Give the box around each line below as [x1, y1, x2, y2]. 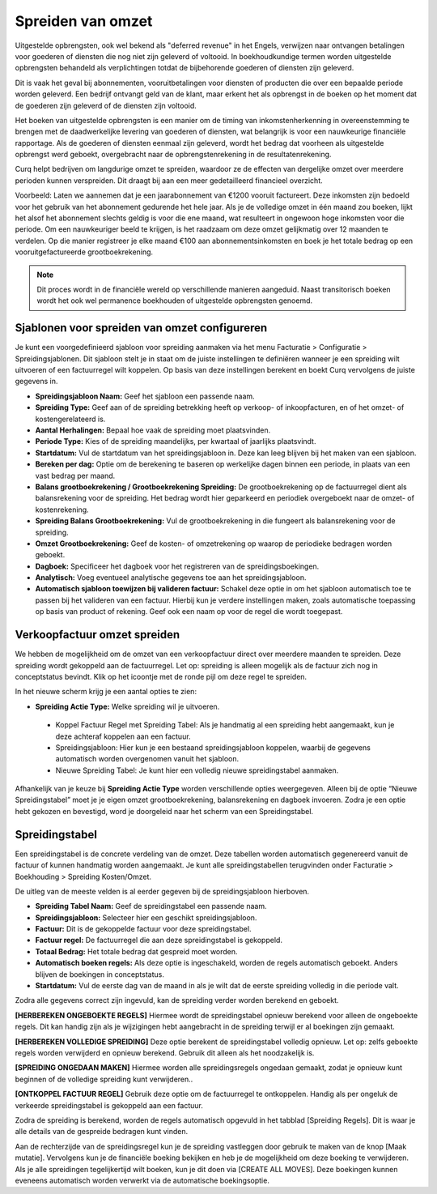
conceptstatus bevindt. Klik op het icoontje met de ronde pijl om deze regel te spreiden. [15, 672, 308, 681]
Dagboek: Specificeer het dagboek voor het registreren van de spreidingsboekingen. [35, 561, 320, 571]
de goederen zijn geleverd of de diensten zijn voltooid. [15, 100, 197, 110]
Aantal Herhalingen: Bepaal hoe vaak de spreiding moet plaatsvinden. [35, 425, 271, 435]
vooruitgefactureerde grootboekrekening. [15, 247, 154, 257]
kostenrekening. [35, 505, 89, 514]
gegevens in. [15, 377, 58, 386]
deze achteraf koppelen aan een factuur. [55, 731, 191, 741]
